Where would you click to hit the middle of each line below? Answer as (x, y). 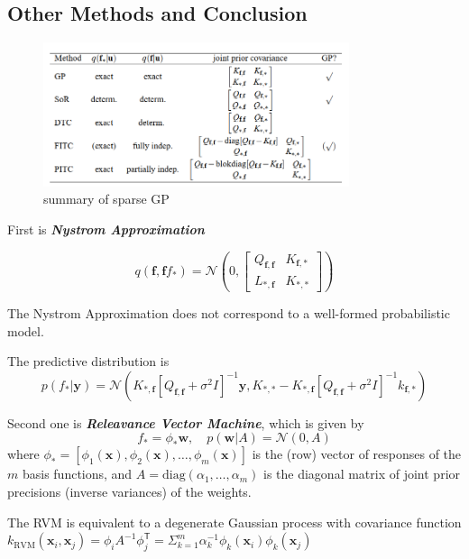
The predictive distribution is (88, 361)
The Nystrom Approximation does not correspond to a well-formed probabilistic (229, 313)
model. (26, 330)
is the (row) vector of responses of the (357, 454)
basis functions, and (77, 474)
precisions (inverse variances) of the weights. (129, 491)
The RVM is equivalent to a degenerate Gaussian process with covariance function (234, 522)
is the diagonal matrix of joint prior (362, 474)
